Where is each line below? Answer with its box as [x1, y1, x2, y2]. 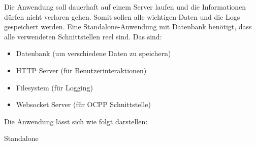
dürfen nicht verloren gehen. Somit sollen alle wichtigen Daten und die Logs [4, 11, 240, 22]
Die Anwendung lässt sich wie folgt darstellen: [4, 116, 148, 126]
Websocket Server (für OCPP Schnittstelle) [16, 99, 151, 110]
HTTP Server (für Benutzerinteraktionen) [16, 65, 147, 75]
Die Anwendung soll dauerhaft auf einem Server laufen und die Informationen [4, 2, 246, 12]
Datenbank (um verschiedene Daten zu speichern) [16, 48, 171, 59]
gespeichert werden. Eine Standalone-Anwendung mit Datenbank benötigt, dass [4, 21, 252, 32]
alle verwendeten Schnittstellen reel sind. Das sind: [4, 31, 162, 41]
